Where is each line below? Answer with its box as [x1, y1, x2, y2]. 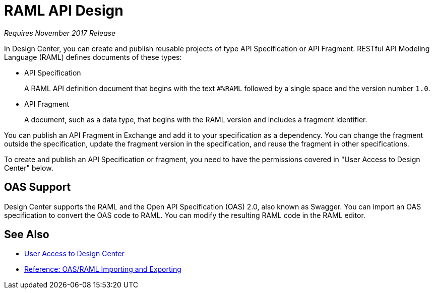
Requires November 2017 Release [4, 28, 116, 37]
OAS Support [4, 181, 71, 194]
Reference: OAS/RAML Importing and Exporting [24, 265, 181, 274]
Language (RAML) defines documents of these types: [4, 52, 182, 61]
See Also [4, 228, 49, 241]
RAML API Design [4, 2, 123, 19]
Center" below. [4, 163, 53, 172]
